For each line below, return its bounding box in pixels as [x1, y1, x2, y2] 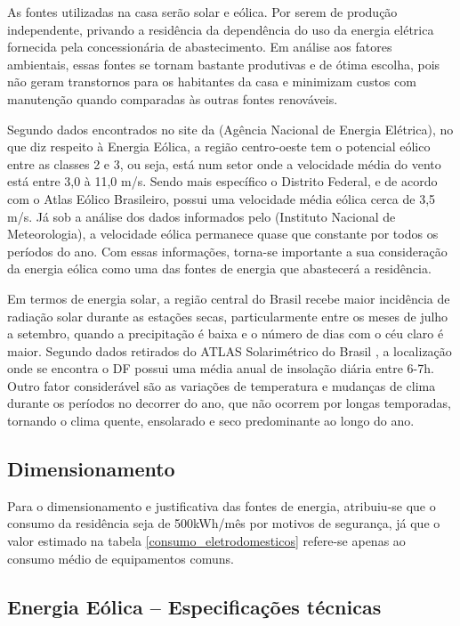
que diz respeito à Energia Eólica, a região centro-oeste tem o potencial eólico [7, 137, 431, 156]
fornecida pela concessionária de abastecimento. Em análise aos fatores [7, 37, 392, 56]
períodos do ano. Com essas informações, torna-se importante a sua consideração [7, 241, 448, 260]
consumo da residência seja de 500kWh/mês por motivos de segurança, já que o [7, 514, 440, 533]
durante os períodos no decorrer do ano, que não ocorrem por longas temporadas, [7, 394, 451, 412]
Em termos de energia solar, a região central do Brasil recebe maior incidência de [7, 289, 450, 307]
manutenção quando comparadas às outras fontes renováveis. [7, 89, 338, 108]
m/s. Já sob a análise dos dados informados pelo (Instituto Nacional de [7, 207, 396, 225]
